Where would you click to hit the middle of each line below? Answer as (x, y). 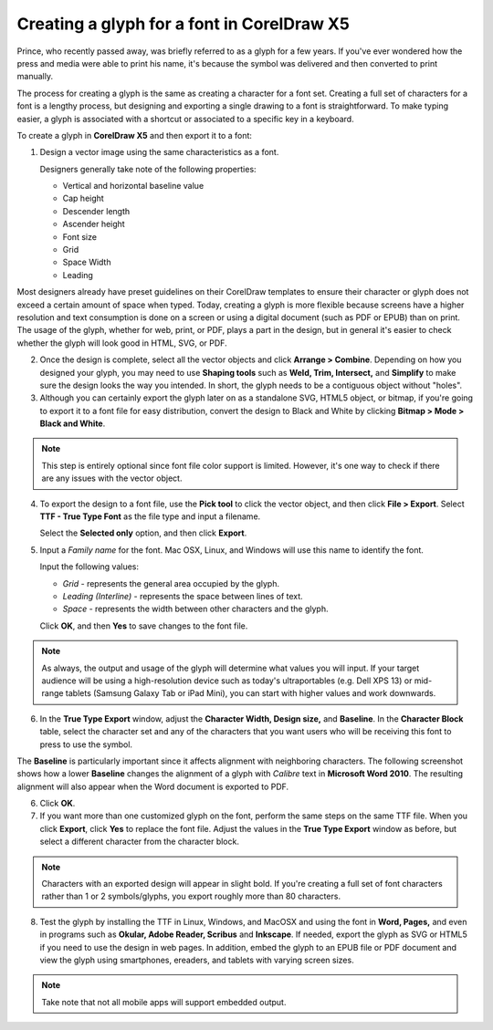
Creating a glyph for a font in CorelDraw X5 (184, 24)
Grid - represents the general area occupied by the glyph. (171, 583)
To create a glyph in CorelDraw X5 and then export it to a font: (135, 135)
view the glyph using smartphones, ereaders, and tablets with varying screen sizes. (197, 960)
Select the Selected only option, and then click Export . (143, 533)
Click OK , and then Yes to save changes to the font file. (144, 626)
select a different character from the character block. (139, 842)
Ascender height (94, 224)
